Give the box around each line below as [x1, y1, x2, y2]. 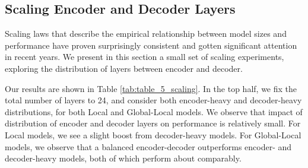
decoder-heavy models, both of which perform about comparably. [5, 152, 242, 164]
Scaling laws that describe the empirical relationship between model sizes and [5, 27, 287, 40]
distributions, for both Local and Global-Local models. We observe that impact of [5, 105, 303, 118]
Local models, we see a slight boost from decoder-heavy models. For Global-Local [5, 128, 301, 141]
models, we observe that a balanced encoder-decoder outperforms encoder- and [5, 140, 292, 153]
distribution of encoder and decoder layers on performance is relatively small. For [5, 117, 301, 129]
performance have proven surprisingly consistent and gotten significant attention [5, 39, 297, 51]
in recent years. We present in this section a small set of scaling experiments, [5, 50, 284, 63]
